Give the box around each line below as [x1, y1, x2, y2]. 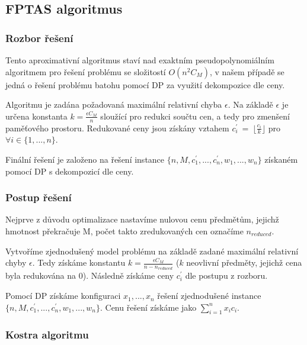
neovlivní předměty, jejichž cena [186, 256, 302, 269]
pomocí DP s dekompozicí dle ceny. [5, 165, 134, 177]
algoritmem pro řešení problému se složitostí [5, 65, 166, 78]
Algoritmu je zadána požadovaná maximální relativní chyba [5, 98, 222, 111]
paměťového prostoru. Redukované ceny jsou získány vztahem [5, 121, 229, 134]
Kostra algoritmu [5, 327, 89, 342]
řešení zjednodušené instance [157, 289, 261, 302]
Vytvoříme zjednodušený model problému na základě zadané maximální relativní [5, 244, 299, 257]
